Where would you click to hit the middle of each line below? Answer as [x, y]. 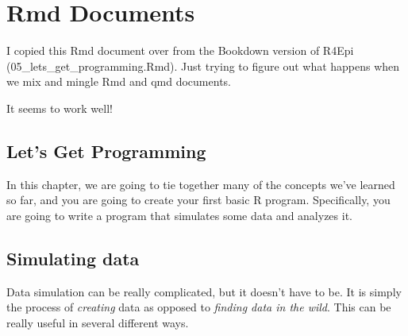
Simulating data [73, 258]
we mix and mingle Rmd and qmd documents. [119, 81]
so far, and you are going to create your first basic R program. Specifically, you [198, 200]
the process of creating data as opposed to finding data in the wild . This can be [199, 307]
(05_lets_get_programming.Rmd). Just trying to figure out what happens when [203, 66]
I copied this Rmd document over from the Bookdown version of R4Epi [180, 50]
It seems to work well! [60, 108]
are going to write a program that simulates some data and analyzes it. [179, 215]
